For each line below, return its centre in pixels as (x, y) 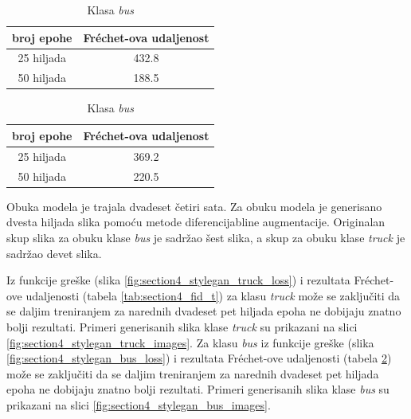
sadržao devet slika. (54, 253)
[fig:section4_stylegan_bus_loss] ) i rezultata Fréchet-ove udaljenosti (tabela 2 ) (199, 358)
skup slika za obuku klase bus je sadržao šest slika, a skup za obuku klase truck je (206, 237)
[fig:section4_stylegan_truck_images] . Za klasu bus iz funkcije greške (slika (190, 342)
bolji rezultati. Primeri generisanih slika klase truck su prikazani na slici (182, 326)
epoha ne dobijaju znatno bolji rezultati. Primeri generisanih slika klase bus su (198, 389)
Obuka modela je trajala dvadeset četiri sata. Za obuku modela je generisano (194, 206)
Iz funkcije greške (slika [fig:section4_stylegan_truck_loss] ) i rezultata (178, 280)
